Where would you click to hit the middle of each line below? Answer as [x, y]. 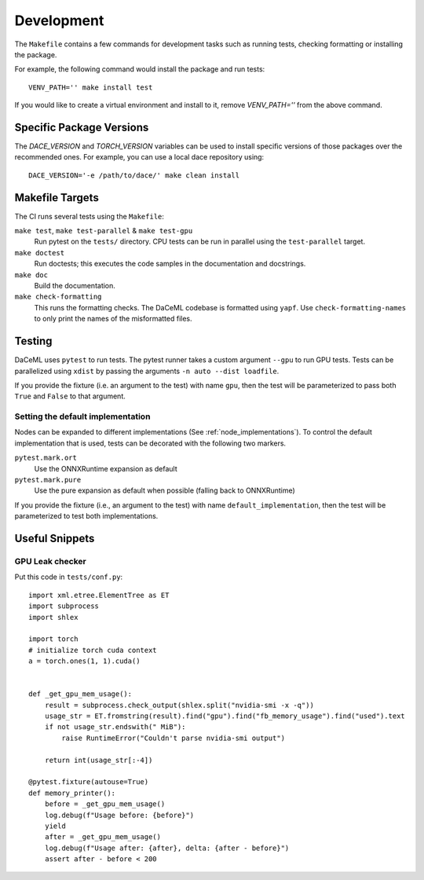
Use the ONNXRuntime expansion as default [106, 468]
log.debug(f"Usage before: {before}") [119, 815]
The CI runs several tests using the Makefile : [90, 216]
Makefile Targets [57, 198]
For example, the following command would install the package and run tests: [140, 69]
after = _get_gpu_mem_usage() [102, 837]
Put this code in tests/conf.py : [69, 577]
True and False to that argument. [70, 396]
